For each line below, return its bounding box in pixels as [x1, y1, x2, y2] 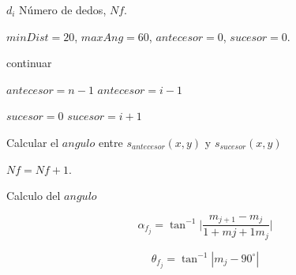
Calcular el [6, 134, 59, 150]
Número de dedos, [19, 2, 107, 17]
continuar [6, 55, 52, 71]
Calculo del [6, 187, 61, 204]
